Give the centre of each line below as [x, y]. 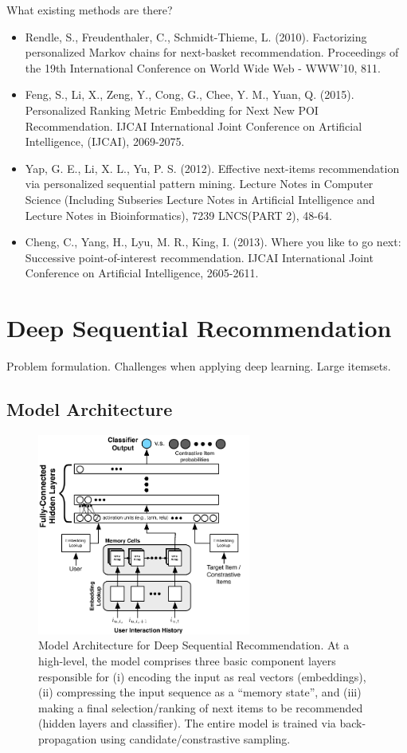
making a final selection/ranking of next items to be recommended [201, 707]
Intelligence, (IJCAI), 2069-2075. [105, 141]
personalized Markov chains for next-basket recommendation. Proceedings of [212, 52]
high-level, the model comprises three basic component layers [187, 661]
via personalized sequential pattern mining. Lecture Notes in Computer [199, 184]
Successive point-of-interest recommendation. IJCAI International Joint [199, 257]
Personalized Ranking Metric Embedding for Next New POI [172, 110]
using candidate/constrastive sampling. [195, 739]
